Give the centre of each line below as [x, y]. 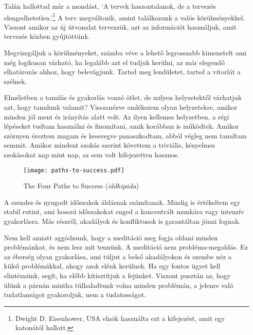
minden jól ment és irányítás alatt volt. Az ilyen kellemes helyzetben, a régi [117, 116]
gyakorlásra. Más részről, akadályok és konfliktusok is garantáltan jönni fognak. [122, 221]
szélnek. [16, 81]
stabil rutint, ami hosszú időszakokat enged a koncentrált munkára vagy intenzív [124, 211]
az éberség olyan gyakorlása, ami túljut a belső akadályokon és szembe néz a [118, 256]
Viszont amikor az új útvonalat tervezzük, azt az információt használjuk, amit [120, 26]
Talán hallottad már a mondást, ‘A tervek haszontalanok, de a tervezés [110, 6]
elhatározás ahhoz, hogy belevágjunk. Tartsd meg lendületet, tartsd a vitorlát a [122, 72]
